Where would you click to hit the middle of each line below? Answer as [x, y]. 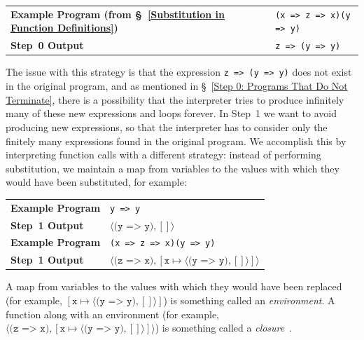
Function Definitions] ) [64, 28]
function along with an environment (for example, [113, 314]
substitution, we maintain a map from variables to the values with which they [173, 168]
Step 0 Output [47, 45]
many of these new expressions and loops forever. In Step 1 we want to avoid [171, 113]
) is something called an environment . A [249, 300]
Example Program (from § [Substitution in [118, 14]
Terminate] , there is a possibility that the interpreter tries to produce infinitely [175, 99]
